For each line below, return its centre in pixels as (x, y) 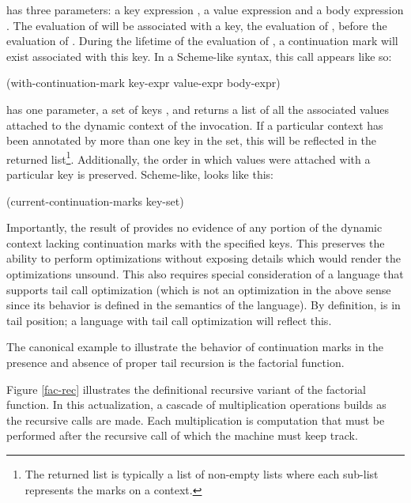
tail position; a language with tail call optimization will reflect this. (169, 320)
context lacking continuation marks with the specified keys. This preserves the (196, 242)
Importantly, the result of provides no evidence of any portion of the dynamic (194, 227)
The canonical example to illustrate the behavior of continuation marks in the (195, 347)
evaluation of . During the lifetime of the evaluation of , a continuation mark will (202, 41)
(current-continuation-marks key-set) (95, 200)
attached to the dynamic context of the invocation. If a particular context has (195, 125)
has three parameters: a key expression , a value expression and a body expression (205, 9)
